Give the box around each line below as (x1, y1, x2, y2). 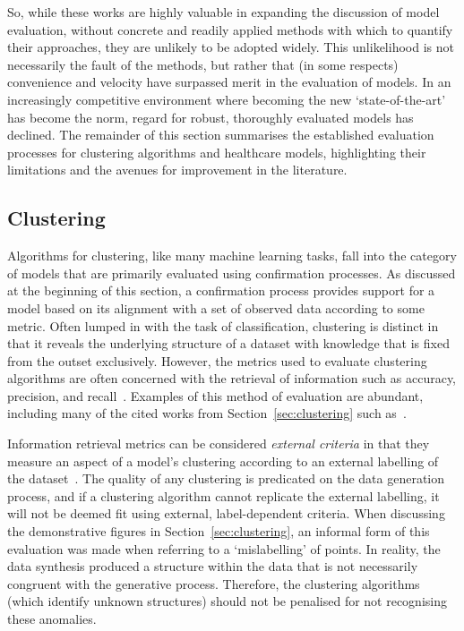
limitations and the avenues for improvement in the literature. (7, 160, 348, 179)
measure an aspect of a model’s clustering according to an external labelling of (7, 451, 439, 470)
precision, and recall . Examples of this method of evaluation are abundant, (7, 386, 424, 405)
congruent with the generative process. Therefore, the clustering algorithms (7, 574, 420, 593)
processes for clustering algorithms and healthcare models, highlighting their (7, 142, 426, 161)
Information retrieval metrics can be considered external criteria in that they (7, 434, 430, 453)
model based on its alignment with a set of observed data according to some (7, 298, 425, 317)
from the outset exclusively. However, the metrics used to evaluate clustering (7, 351, 427, 370)
